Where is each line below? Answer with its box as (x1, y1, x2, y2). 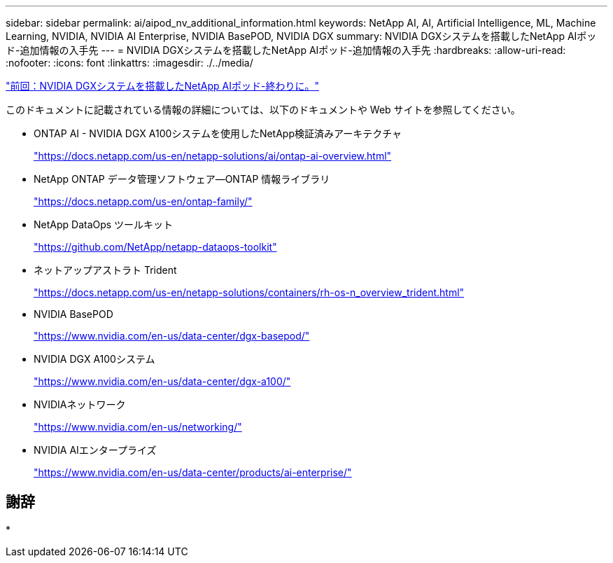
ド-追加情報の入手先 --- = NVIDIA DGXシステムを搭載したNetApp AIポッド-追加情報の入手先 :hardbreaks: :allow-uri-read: (6, 44, 566, 56)
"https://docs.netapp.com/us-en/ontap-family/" (34, 195, 253, 207)
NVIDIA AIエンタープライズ (34, 444, 157, 456)
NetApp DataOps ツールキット (34, 218, 174, 230)
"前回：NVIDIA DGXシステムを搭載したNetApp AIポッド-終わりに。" (6, 80, 319, 92)
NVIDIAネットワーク (34, 398, 126, 410)
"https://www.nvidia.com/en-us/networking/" (34, 421, 242, 433)
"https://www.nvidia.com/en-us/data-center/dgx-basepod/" (34, 330, 310, 342)
